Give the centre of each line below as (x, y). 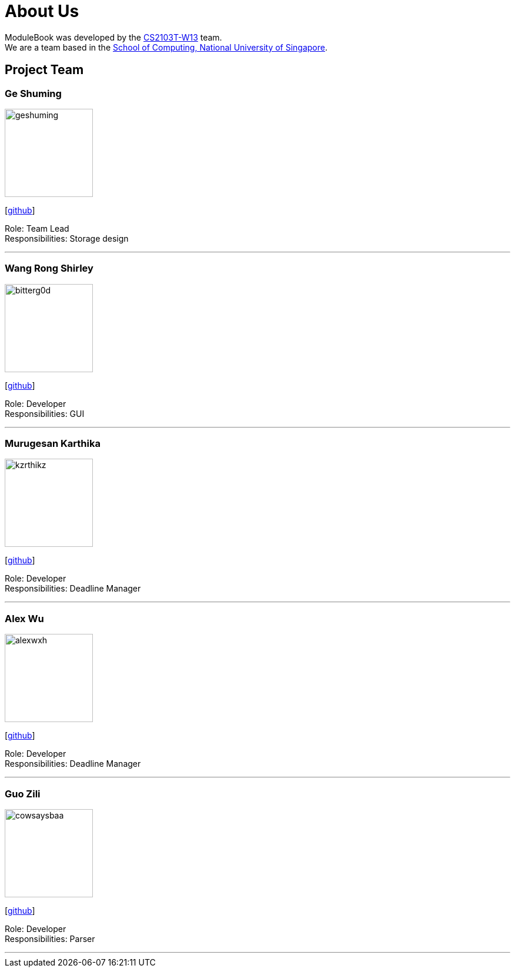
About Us (42, 11)
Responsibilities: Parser (50, 938)
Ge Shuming (33, 93)
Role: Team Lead (37, 228)
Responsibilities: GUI (45, 413)
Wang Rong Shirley (49, 268)
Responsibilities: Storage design (67, 238)
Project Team (44, 70)
